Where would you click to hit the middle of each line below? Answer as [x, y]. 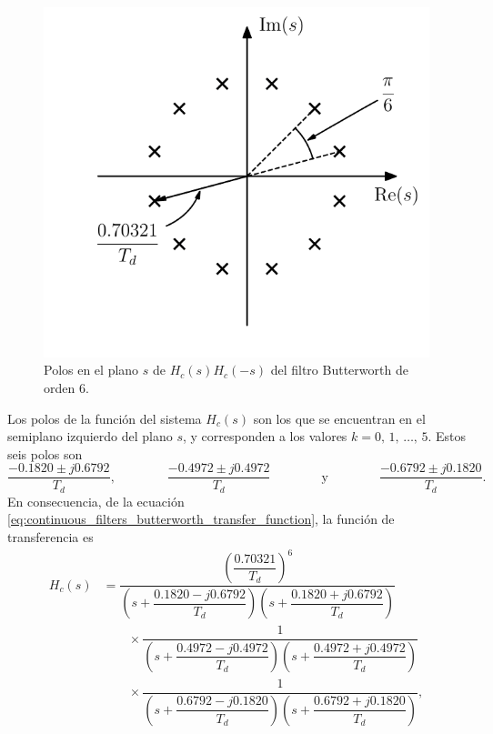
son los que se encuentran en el [339, 418]
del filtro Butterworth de [339, 370]
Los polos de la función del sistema [105, 418]
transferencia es [50, 537]
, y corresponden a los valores [265, 436]
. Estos [447, 436]
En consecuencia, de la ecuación [96, 501]
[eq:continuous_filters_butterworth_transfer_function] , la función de [201, 519]
